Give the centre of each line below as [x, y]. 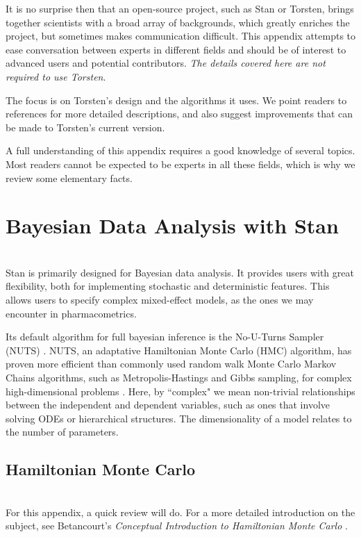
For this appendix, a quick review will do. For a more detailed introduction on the [180, 512]
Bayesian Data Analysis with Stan [172, 225]
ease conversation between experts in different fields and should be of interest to [176, 49]
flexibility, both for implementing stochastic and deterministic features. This [168, 286]
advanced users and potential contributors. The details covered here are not [166, 63]
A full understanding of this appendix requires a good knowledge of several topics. [180, 150]
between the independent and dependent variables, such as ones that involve [168, 405]
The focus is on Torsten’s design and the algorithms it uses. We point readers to [176, 100]
